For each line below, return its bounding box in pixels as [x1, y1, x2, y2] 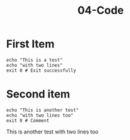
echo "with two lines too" [6, 112, 74, 118]
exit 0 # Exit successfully [6, 67, 77, 74]
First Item [6, 37, 55, 51]
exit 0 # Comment [6, 117, 50, 123]
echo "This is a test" [6, 57, 63, 63]
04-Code [77, 4, 124, 17]
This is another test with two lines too [6, 128, 99, 135]
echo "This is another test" [6, 107, 79, 113]
